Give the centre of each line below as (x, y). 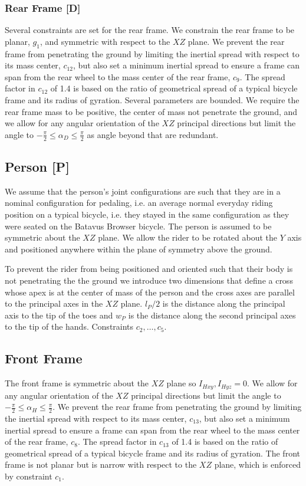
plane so (181, 383)
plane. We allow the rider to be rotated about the (188, 237)
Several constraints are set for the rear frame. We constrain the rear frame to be (150, 30)
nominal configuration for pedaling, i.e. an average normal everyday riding (139, 203)
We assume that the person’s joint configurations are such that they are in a (143, 191)
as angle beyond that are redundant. (153, 134)
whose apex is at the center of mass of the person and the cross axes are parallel (150, 292)
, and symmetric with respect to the (105, 41)
